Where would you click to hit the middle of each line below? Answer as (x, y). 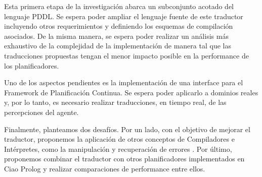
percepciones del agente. (41, 112)
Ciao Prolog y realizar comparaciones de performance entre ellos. (105, 168)
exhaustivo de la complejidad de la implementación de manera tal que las (118, 46)
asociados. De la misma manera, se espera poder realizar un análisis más (116, 36)
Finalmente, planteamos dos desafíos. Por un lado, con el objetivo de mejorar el (127, 129)
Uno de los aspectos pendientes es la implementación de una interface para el (124, 82)
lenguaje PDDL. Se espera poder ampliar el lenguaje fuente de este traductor (124, 16)
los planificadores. (32, 65)
